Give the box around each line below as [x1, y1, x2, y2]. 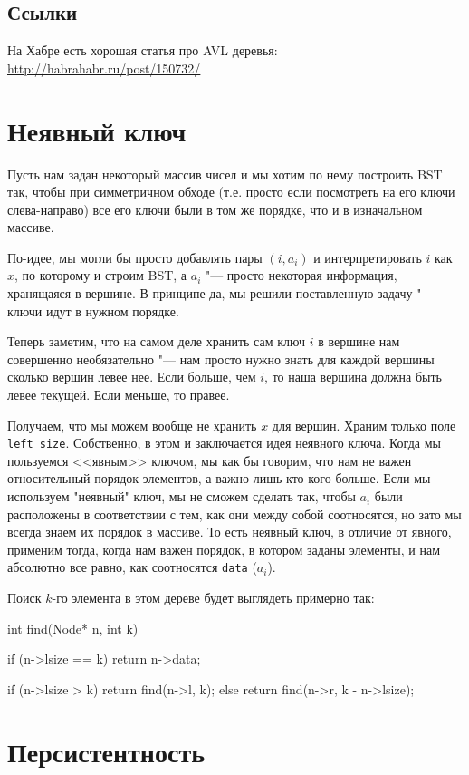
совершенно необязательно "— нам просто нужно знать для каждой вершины [7, 349, 435, 368]
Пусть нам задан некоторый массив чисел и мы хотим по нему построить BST [7, 164, 443, 183]
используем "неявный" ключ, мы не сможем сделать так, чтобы [7, 487, 356, 506]
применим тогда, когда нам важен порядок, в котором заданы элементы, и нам [7, 539, 441, 558]
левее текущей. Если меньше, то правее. [7, 385, 230, 404]
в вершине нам [318, 332, 400, 351]
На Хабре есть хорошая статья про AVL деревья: [7, 41, 278, 60]
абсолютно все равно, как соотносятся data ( [7, 557, 257, 576]
